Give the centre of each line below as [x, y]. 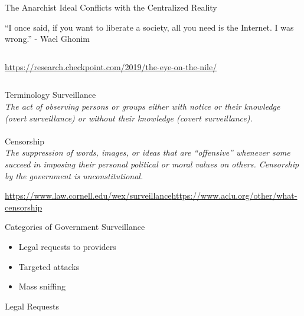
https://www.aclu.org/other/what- [234, 195]
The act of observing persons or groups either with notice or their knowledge [143, 106]
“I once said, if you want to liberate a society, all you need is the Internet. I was [149, 27]
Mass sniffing [42, 286]
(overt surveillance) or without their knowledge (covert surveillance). [129, 118]
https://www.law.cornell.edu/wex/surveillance [88, 195]
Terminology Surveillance [50, 95]
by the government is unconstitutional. [74, 175]
